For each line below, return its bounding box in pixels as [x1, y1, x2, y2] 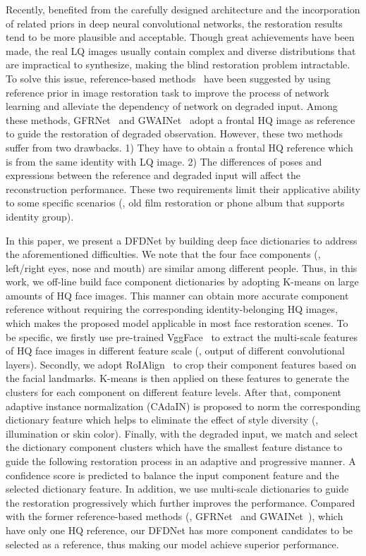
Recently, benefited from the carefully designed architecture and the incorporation [6, 2, 360, 16]
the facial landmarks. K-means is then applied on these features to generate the [6, 371, 349, 385]
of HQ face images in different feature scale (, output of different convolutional [6, 343, 345, 358]
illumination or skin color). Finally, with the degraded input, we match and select [6, 426, 358, 440]
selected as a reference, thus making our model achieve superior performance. [6, 536, 339, 551]
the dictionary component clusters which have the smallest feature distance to [6, 440, 343, 455]
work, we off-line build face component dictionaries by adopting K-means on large [6, 274, 359, 289]
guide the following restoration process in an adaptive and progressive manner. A [6, 454, 356, 468]
